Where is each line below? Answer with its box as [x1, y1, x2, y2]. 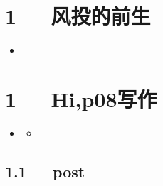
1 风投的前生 [5, 1, 151, 31]
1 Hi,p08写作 [5, 84, 157, 113]
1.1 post [5, 160, 85, 182]
